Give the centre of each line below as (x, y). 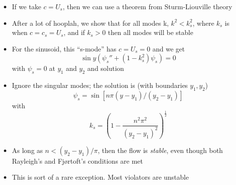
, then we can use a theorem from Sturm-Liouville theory (148, 6)
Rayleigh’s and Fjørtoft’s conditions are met (78, 160)
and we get (169, 48)
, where (203, 23)
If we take (27, 6)
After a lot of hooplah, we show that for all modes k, (90, 23)
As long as (27, 150)
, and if (74, 32)
